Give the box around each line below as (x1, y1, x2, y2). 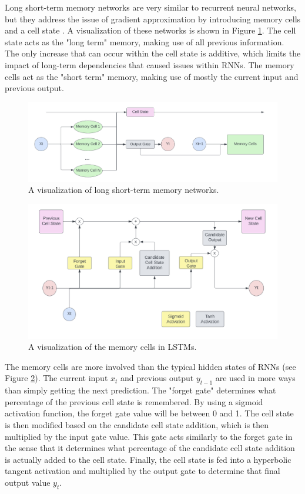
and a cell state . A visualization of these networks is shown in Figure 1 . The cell (5, 24, 296, 36)
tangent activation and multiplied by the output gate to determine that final (5, 465, 280, 477)
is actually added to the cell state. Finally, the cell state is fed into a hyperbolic (5, 453, 291, 465)
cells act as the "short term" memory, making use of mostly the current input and (5, 70, 299, 82)
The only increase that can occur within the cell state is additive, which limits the (5, 47, 301, 59)
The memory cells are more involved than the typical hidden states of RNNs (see (5, 360, 296, 372)
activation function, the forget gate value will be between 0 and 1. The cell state (5, 407, 294, 419)
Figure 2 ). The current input (5, 372, 108, 384)
